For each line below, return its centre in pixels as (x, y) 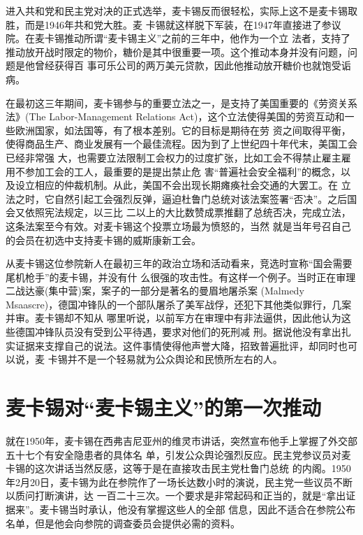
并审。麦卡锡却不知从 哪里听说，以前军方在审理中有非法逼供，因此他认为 (173, 318)
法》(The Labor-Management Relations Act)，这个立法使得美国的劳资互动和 (175, 116)
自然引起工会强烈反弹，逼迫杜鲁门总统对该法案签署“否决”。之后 (201, 198)
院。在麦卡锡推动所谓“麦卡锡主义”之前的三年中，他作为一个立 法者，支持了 (178, 38)
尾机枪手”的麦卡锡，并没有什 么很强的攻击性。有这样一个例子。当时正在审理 (181, 277)
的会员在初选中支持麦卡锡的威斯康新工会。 (103, 240)
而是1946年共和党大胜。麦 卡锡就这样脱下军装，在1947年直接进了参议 (183, 24)
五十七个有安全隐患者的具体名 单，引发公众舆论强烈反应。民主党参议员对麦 (178, 454)
